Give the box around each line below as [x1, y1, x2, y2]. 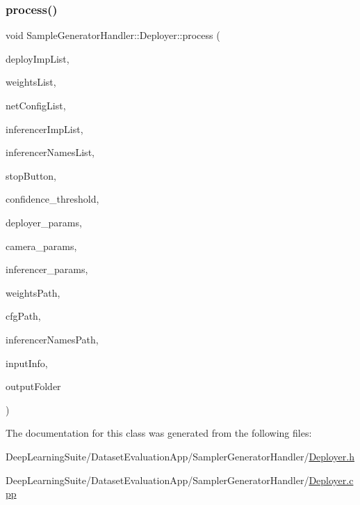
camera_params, [6, 238, 77, 253]
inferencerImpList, [6, 121, 83, 136]
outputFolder [6, 379, 61, 394]
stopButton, [6, 168, 57, 182]
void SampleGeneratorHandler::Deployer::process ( [6, 28, 220, 42]
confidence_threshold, [6, 192, 99, 206]
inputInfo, [6, 355, 48, 370]
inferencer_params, [6, 262, 88, 277]
